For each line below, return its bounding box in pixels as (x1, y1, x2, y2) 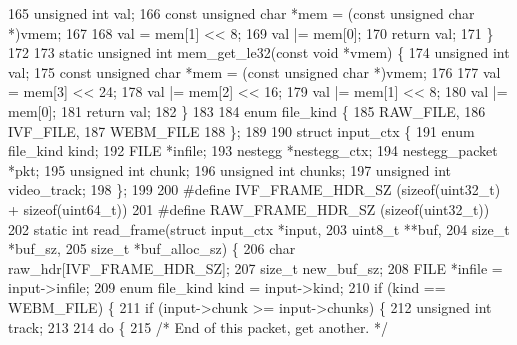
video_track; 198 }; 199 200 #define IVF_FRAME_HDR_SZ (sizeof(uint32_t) (8, 179, 501, 200)
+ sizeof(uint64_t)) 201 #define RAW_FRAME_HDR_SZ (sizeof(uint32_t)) (8, 198, 490, 219)
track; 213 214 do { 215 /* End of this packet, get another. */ (8, 316, 388, 337)
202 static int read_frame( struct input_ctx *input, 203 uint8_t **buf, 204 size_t (8, 218, 510, 239)
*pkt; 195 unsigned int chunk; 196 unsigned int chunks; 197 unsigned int (8, 159, 451, 180)
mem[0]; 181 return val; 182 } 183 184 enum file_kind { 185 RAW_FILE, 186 (8, 100, 486, 121)
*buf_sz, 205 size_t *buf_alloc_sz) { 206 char (8, 238, 296, 259)
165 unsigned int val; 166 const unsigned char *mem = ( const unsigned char (8, 3, 475, 23)
